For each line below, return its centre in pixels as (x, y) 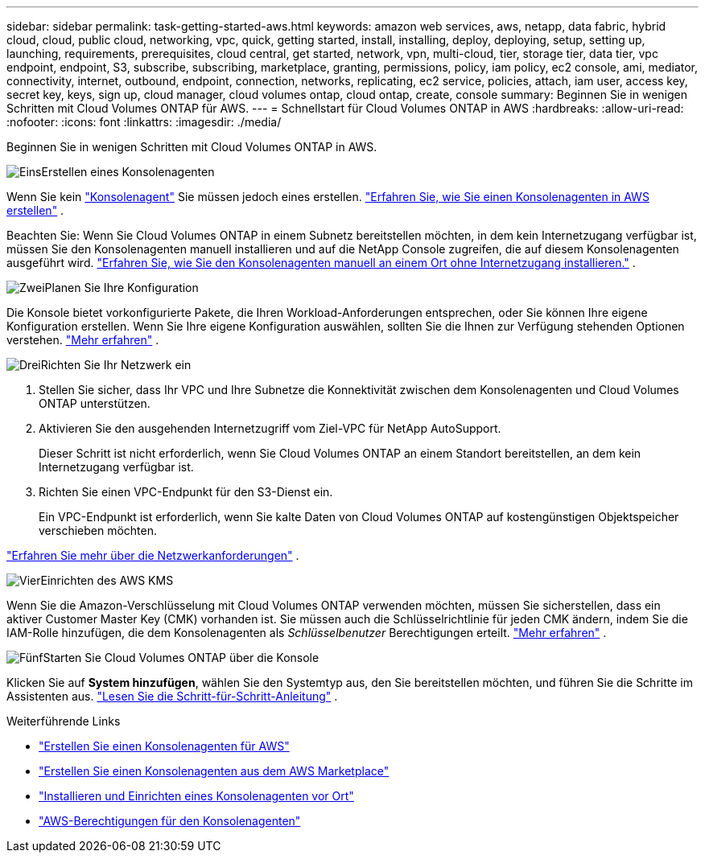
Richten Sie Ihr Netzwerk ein (116, 365)
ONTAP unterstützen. (95, 403)
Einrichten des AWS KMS (107, 580)
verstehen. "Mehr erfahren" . (83, 340)
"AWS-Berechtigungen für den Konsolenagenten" (170, 821)
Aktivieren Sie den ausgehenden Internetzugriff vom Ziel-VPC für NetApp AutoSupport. (270, 428)
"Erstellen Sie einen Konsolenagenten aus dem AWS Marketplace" (214, 771)
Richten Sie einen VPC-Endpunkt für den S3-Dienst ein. (186, 492)
